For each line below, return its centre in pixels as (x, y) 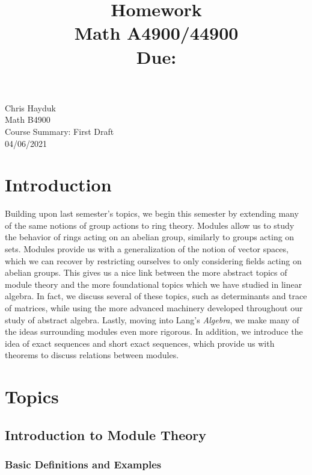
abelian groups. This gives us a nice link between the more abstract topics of (146, 272)
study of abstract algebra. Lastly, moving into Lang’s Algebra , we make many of (152, 319)
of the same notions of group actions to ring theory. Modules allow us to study (150, 225)
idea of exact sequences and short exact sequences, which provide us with (140, 343)
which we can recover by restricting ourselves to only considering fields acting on (153, 260)
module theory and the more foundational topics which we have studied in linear (154, 284)
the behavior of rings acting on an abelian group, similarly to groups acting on (150, 237)
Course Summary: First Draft (60, 131)
